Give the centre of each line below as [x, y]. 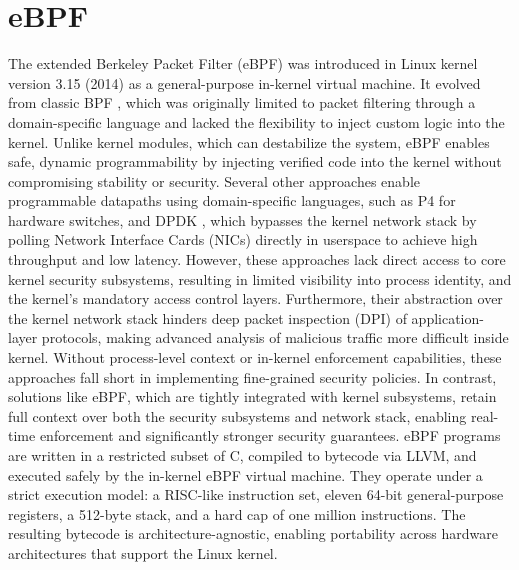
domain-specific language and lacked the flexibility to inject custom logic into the [256, 121]
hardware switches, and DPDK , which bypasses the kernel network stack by [242, 219]
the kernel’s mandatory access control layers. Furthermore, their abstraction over [255, 298]
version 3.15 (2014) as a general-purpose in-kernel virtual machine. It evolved [244, 82]
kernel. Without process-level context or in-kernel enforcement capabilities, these [255, 357]
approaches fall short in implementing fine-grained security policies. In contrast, [252, 376]
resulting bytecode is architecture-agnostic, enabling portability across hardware [253, 533]
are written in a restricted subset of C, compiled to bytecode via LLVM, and [242, 455]
